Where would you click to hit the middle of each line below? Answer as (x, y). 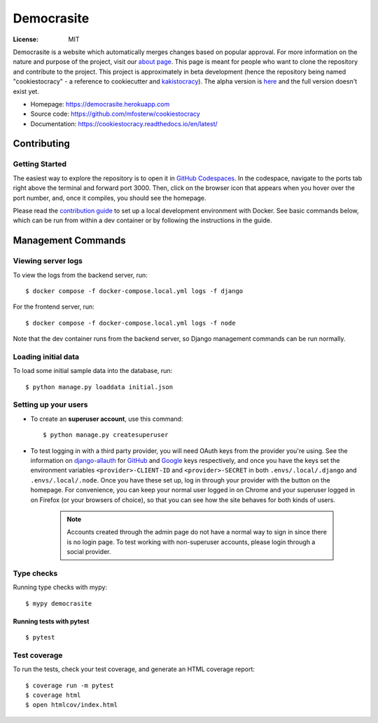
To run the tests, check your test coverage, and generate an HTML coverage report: (134, 669)
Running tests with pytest (51, 621)
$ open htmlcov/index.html (72, 705)
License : (26, 39)
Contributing (41, 144)
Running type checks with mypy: (60, 587)
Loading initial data (46, 356)
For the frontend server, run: (54, 307)
